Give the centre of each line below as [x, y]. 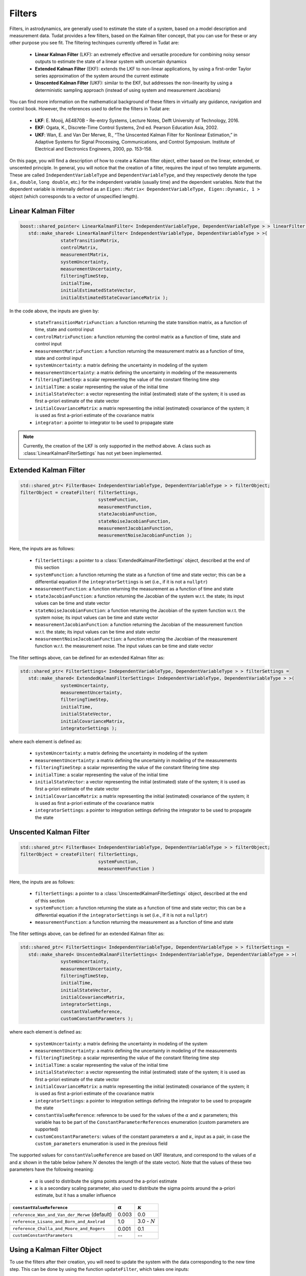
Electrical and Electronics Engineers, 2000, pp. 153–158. [94, 149]
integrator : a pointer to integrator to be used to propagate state [104, 422]
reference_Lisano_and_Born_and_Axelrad [59, 1222]
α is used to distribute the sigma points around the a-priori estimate [106, 1181]
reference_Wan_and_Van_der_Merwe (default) [62, 1215]
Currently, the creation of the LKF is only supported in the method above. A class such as [117, 446]
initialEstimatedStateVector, [98, 290]
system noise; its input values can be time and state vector [97, 617]
